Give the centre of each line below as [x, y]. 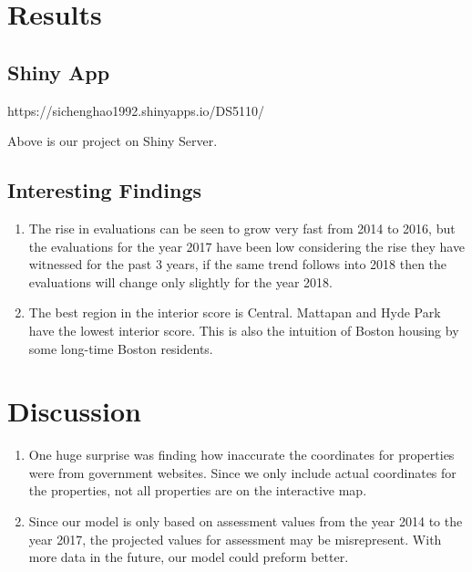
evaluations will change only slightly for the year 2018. [180, 281]
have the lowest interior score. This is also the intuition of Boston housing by [244, 330]
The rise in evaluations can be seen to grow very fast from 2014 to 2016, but [242, 228]
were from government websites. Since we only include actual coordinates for [242, 472]
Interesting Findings [105, 190]
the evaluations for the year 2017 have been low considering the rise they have [247, 246]
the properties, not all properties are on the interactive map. [198, 490]
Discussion [74, 411]
